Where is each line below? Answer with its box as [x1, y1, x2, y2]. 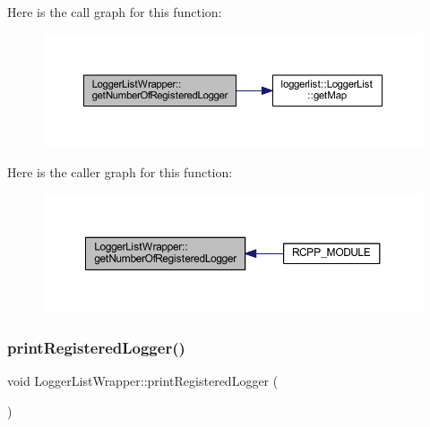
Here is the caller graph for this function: [7, 163, 233, 182]
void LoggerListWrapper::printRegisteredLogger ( [7, 371, 279, 390]
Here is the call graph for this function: [7, 3, 222, 21]
